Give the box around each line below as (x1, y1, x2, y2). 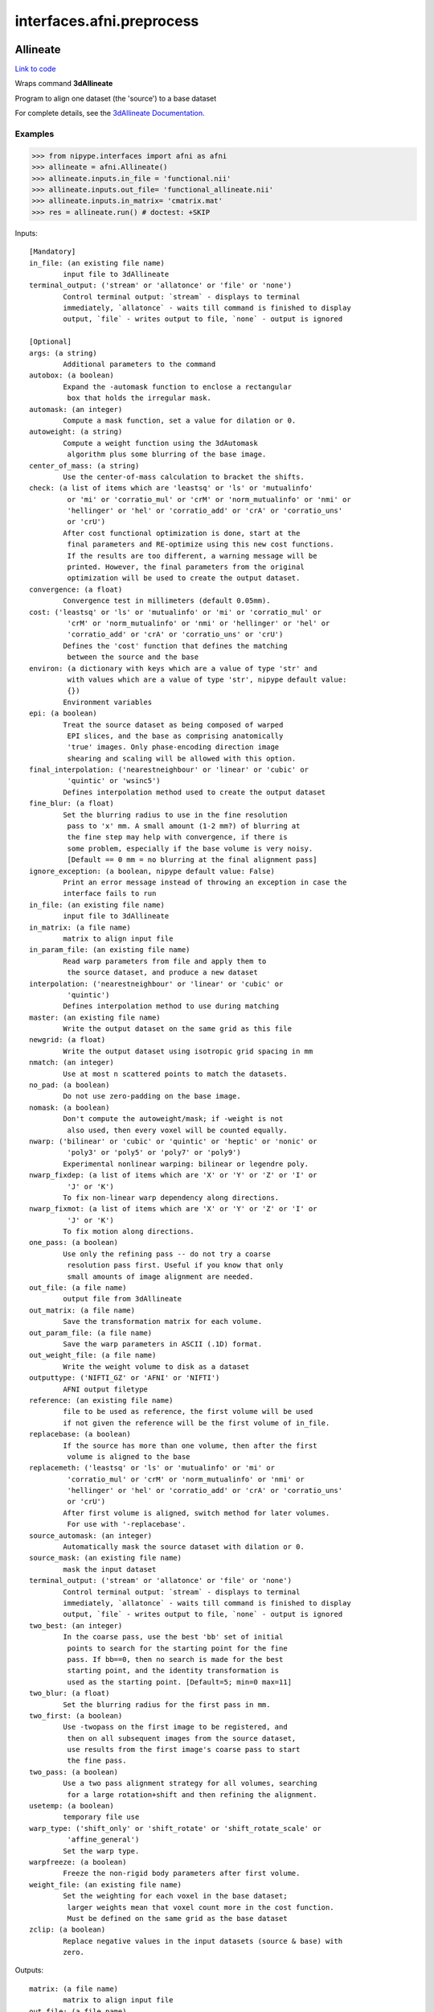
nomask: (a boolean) (29, 1103, 110, 1112)
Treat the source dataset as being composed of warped (63, 720, 284, 729)
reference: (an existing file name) (29, 1396, 174, 1404)
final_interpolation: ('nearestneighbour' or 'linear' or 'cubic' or (29, 765, 309, 774)
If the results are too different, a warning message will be (67, 551, 317, 560)
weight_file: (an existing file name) (29, 1880, 182, 1889)
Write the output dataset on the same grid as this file (63, 1025, 293, 1033)
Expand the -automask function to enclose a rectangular (63, 382, 293, 391)
